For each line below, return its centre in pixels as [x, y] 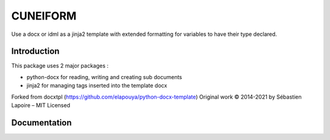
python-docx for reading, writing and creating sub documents [105, 77]
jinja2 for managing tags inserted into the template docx [97, 86]
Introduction [35, 51]
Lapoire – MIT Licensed [41, 105]
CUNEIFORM [44, 16]
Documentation [42, 123]
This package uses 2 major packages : [60, 66]
